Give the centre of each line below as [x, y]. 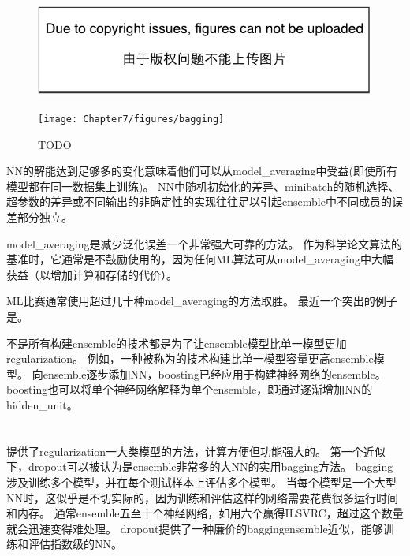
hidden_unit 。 [42, 404]
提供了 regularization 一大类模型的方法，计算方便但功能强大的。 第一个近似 [196, 451]
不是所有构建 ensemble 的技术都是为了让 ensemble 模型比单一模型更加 [177, 343]
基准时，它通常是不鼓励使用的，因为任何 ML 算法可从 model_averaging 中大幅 [200, 259]
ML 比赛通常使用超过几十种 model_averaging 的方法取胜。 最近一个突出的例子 [202, 301]
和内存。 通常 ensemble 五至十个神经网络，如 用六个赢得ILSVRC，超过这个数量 [205, 513]
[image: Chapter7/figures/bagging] [131, 119]
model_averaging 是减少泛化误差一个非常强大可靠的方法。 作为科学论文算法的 [205, 243]
